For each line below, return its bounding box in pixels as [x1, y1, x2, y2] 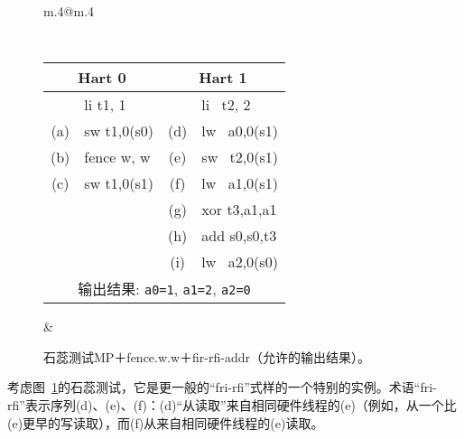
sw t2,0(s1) [201, 146, 278, 168]
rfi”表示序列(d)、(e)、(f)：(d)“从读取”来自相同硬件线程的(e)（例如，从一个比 [7, 396, 457, 415]
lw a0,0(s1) [201, 120, 278, 142]
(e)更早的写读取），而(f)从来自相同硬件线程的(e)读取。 [7, 413, 324, 432]
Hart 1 [199, 67, 247, 89]
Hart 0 [78, 67, 126, 89]
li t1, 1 [84, 94, 126, 116]
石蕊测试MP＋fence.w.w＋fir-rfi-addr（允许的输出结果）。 [43, 347, 371, 366]
